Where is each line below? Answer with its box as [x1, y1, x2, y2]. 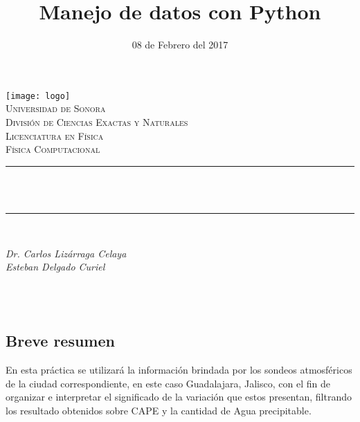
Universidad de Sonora [6, 101, 106, 116]
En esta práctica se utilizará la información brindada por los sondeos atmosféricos [6, 363, 352, 377]
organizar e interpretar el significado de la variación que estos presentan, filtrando [6, 389, 352, 404]
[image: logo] [6, 91, 71, 101]
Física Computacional [6, 142, 100, 156]
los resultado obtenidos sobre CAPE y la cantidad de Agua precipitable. [6, 403, 312, 417]
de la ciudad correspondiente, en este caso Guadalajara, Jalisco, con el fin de [6, 376, 330, 390]
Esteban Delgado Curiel [6, 259, 105, 274]
